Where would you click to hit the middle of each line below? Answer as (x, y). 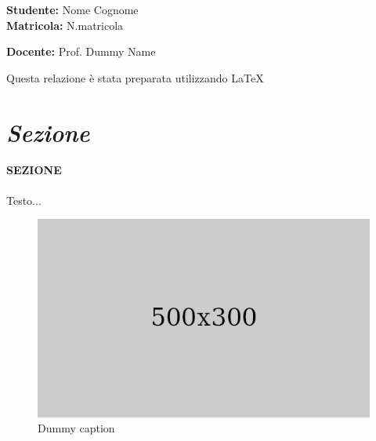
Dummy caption (76, 428)
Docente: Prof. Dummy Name (81, 51)
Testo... (24, 200)
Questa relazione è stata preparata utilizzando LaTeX (135, 77)
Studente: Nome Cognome (72, 9)
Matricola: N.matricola (65, 25)
